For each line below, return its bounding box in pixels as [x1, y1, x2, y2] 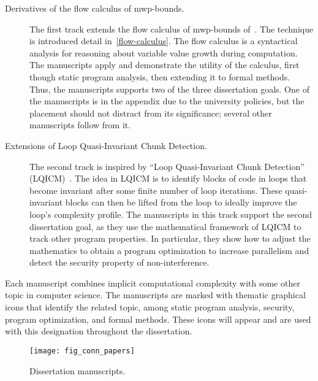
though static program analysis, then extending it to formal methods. [29, 70, 290, 83]
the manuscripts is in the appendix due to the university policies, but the [29, 94, 305, 107]
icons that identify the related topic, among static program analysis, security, [5, 301, 295, 314]
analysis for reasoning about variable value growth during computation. [29, 46, 298, 59]
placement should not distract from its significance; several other [29, 106, 272, 119]
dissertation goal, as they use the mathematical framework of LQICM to [29, 220, 301, 233]
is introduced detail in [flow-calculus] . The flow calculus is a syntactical [29, 34, 298, 47]
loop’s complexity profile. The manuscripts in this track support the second [29, 207, 312, 220]
